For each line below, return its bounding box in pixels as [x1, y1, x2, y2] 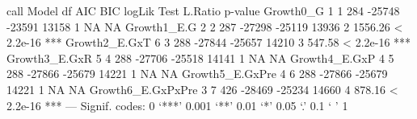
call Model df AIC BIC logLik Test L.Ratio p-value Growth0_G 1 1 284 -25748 [6, 2, 400, 18]
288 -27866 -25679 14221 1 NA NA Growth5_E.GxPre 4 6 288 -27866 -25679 [6, 65, 388, 82]
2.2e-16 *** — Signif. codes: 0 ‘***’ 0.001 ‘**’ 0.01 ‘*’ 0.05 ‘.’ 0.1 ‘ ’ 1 [6, 96, 348, 113]
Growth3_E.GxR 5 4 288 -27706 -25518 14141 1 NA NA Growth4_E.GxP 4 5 [6, 49, 394, 66]
